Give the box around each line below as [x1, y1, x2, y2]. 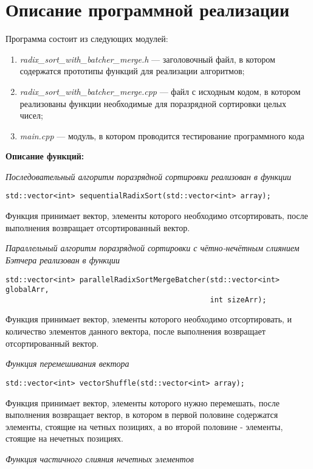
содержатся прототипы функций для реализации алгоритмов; [19, 64, 245, 77]
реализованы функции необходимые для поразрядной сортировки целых [19, 97, 286, 109]
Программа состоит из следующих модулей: [5, 32, 168, 45]
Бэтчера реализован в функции [5, 253, 120, 266]
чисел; [19, 109, 43, 122]
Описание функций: [5, 150, 84, 162]
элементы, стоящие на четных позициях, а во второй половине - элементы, [5, 420, 283, 433]
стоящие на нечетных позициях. [5, 432, 123, 445]
